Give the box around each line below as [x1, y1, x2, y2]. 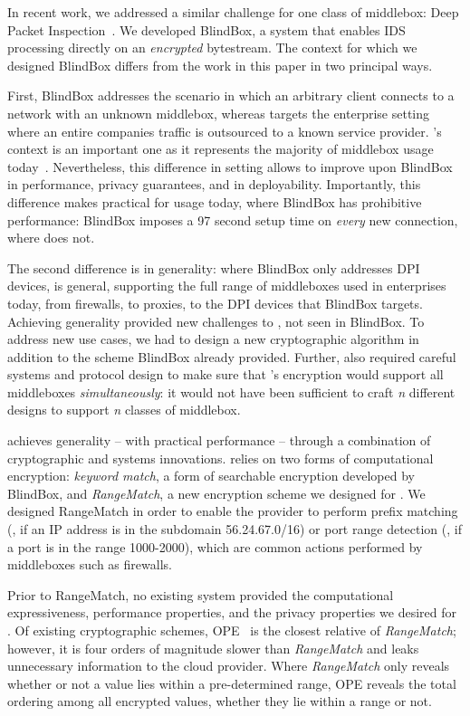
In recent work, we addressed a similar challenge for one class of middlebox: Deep [7, 3, 459, 21]
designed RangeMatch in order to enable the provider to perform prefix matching [7, 501, 458, 520]
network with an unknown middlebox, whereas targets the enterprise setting [7, 103, 430, 122]
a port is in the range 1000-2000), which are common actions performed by [7, 537, 423, 556]
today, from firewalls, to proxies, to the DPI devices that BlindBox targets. [7, 293, 423, 312]
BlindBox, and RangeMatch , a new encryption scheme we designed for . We [7, 483, 426, 502]
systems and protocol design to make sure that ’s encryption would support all [7, 365, 444, 384]
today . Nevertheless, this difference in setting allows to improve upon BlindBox [7, 157, 453, 176]
